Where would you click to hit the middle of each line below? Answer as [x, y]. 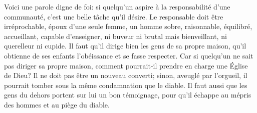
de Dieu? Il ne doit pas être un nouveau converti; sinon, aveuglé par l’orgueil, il [126, 75]
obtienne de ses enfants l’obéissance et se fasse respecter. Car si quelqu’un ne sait [129, 55]
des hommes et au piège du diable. [57, 104]
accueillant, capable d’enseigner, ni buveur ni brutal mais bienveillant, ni [115, 36]
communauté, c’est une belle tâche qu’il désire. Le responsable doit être [114, 16]
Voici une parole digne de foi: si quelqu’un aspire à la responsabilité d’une [117, 6]
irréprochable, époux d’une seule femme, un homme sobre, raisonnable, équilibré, [128, 26]
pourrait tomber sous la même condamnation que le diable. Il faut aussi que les [126, 85]
